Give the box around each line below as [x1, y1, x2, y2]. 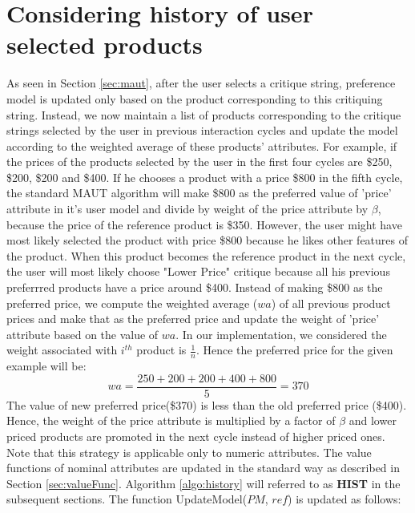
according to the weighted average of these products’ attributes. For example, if [6, 137, 397, 154]
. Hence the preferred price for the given [195, 341, 393, 358]
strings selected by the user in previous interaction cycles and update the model [6, 122, 398, 139]
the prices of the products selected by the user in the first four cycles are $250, [6, 153, 393, 170]
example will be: [6, 357, 87, 374]
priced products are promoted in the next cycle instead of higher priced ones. [6, 428, 385, 445]
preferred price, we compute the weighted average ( [6, 294, 258, 311]
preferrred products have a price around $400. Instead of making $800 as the [6, 279, 383, 296]
